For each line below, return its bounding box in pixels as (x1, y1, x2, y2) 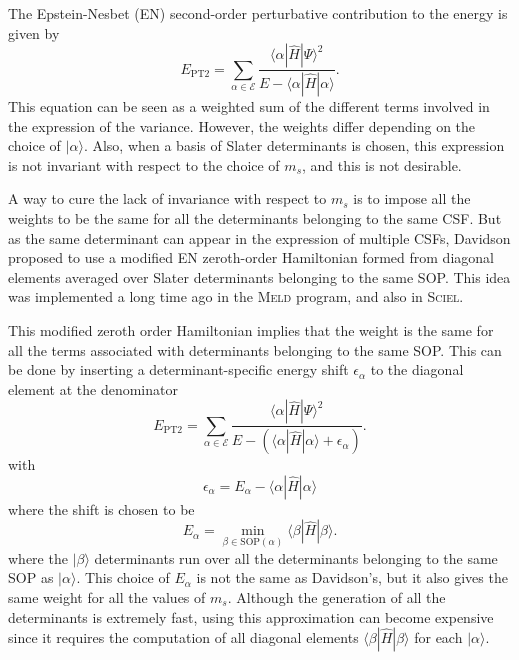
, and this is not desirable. (302, 154, 462, 175)
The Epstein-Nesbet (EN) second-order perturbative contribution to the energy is (8, 3, 508, 23)
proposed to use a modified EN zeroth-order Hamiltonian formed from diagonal (8, 247, 494, 268)
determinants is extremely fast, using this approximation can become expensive (8, 606, 494, 627)
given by (8, 22, 60, 43)
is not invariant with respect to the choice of (8, 154, 280, 175)
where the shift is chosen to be (8, 498, 195, 519)
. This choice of (76, 567, 170, 588)
